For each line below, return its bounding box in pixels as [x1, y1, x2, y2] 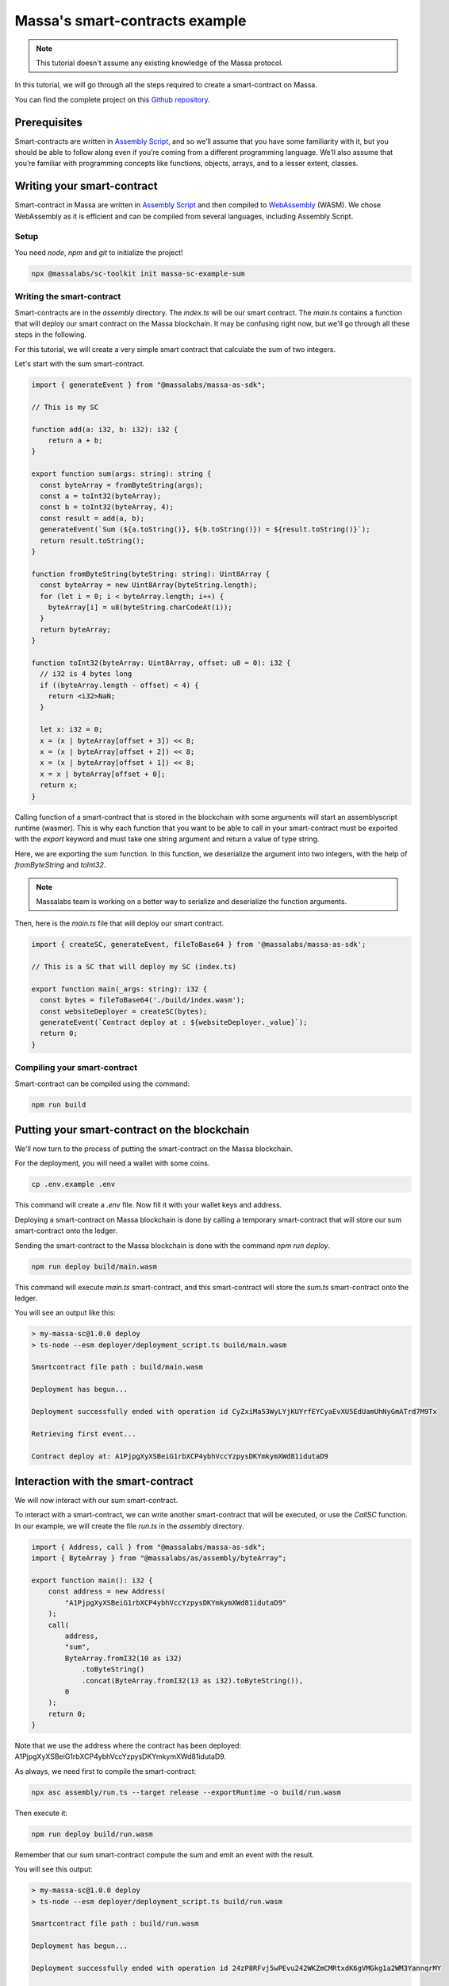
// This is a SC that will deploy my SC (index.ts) [31, 962, 237, 972]
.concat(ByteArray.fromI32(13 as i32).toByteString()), [81, 1676, 304, 1685]
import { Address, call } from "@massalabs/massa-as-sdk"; [31, 1542, 266, 1551]
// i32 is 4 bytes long [40, 670, 132, 678]
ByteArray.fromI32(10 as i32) [64, 1653, 182, 1663]
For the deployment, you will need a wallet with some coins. [14, 1158, 210, 1168]
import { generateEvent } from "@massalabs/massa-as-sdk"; [31, 381, 266, 389]
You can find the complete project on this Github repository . [14, 95, 210, 104]
